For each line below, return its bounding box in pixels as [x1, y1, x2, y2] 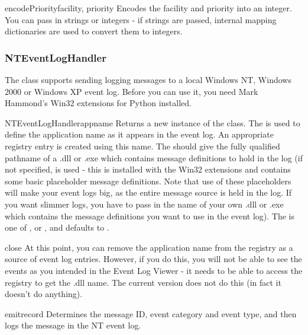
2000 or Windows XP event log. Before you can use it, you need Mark [5, 85, 258, 97]
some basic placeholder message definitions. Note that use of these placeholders [5, 174, 291, 187]
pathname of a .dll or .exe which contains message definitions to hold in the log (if [5, 151, 303, 164]
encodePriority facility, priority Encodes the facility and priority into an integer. [5, 2, 292, 14]
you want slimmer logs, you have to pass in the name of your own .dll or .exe [5, 197, 284, 210]
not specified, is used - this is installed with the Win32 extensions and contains [5, 163, 291, 176]
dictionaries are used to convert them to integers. [5, 25, 183, 37]
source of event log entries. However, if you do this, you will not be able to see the [5, 253, 302, 265]
